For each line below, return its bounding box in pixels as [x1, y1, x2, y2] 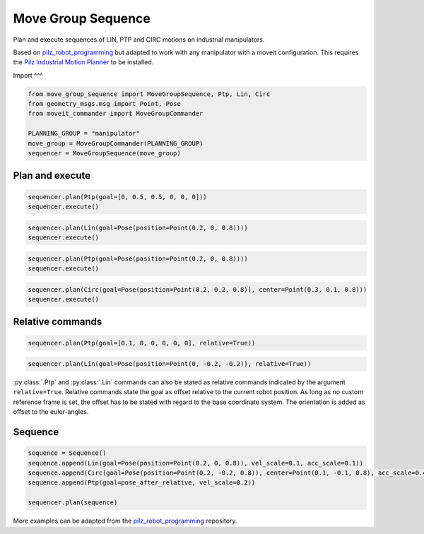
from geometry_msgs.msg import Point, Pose [28, 100, 182, 108]
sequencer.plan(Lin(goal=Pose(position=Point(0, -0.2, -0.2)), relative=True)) [28, 360, 312, 368]
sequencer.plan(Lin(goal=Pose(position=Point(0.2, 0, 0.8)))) [28, 223, 248, 232]
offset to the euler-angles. [13, 408, 89, 416]
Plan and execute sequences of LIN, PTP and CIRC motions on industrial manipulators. [13, 35, 265, 44]
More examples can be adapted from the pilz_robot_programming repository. [13, 516, 237, 526]
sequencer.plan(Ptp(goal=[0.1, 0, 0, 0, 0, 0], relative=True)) [28, 339, 256, 347]
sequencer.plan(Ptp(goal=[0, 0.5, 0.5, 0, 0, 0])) [28, 193, 208, 201]
